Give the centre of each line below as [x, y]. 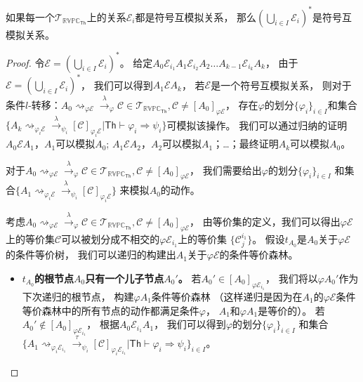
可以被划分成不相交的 [111, 238]
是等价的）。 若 [291, 310]
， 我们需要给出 [226, 170]
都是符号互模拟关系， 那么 [196, 17]
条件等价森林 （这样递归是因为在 [227, 296]
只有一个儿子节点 [125, 278]
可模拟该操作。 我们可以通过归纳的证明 [257, 125]
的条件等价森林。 [259, 255]
